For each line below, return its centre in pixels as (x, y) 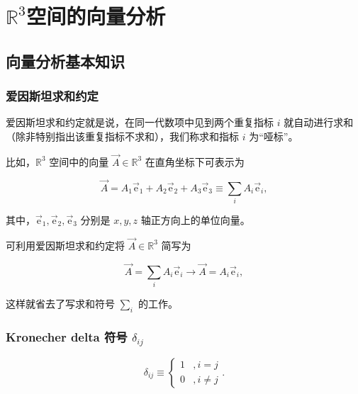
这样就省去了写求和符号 (60, 303)
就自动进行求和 (319, 122)
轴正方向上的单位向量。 (195, 219)
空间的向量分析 (96, 16)
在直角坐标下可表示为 (195, 161)
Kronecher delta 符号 (67, 336)
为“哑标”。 (274, 136)
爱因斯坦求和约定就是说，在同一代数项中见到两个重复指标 (140, 122)
